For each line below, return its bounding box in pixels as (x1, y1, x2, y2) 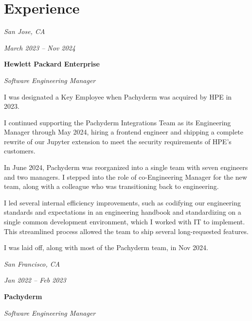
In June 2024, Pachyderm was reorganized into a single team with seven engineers (4, 162, 248, 172)
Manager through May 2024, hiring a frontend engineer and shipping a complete (4, 127, 243, 137)
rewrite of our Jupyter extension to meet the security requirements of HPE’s (4, 136, 232, 146)
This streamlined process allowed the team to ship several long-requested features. (4, 226, 249, 236)
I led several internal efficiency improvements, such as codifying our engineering (4, 197, 241, 207)
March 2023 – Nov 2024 (4, 42, 75, 52)
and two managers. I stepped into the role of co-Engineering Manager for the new (4, 171, 247, 182)
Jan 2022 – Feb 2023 (4, 275, 66, 285)
